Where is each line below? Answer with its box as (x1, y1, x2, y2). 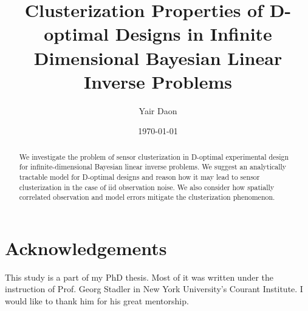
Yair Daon (139, 104, 177, 117)
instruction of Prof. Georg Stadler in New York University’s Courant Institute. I (5, 282, 303, 295)
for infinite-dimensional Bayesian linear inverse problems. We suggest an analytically (19, 162, 287, 172)
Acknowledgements (5, 235, 167, 260)
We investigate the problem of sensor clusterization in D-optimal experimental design (19, 151, 289, 162)
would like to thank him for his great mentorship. (5, 295, 189, 307)
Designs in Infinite (115, 21, 272, 46)
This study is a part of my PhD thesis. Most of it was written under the (5, 270, 274, 283)
